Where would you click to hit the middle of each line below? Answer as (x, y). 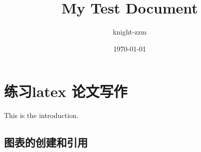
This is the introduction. (41, 115)
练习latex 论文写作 (66, 91)
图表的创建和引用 (46, 142)
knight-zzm (130, 32)
